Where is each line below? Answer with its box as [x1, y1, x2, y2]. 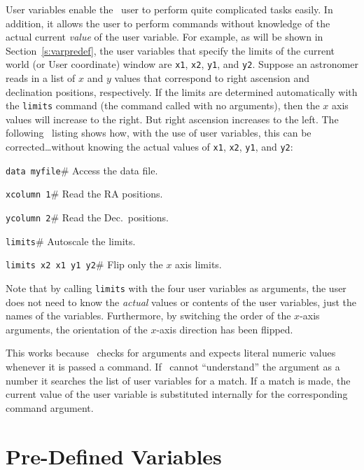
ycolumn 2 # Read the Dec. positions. [6, 210, 169, 225]
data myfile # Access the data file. [6, 163, 158, 177]
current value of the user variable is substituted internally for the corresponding [6, 387, 348, 401]
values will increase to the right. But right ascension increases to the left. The [6, 111, 339, 126]
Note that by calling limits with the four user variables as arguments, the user [6, 281, 346, 295]
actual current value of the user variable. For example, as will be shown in [6, 29, 323, 44]
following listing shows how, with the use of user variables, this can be [6, 125, 311, 140]
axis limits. [175, 257, 222, 272]
